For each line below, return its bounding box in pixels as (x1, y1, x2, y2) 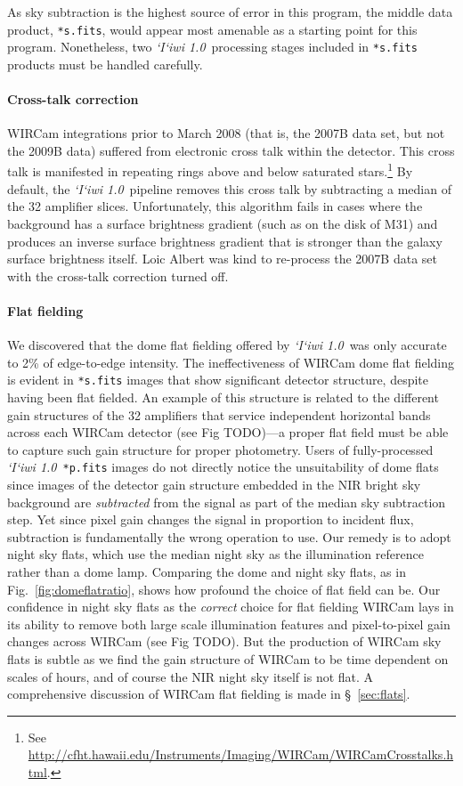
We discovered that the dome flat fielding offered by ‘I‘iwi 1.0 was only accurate (7, 336, 447, 354)
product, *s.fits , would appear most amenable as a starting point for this (7, 20, 418, 38)
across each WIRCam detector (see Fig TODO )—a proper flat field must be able (7, 423, 449, 442)
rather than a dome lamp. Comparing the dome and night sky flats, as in (7, 562, 406, 580)
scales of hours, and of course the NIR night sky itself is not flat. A (7, 667, 374, 685)
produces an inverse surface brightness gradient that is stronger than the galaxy (7, 231, 443, 250)
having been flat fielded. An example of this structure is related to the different (7, 387, 439, 406)
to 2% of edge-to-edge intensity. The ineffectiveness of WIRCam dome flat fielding (7, 352, 455, 371)
